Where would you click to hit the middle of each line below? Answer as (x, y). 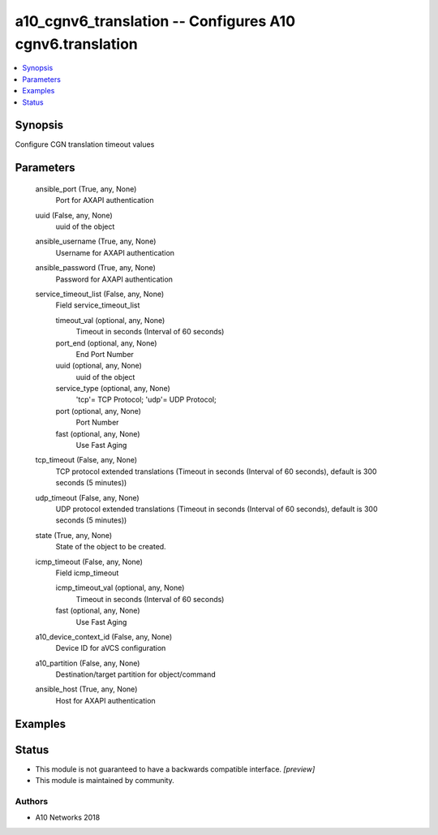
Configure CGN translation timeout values (85, 144)
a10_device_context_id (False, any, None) (104, 636)
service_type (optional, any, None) (113, 389)
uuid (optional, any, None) (99, 366)
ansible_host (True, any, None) (86, 689)
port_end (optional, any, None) (106, 343)
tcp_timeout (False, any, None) (86, 460)
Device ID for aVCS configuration (111, 648)
